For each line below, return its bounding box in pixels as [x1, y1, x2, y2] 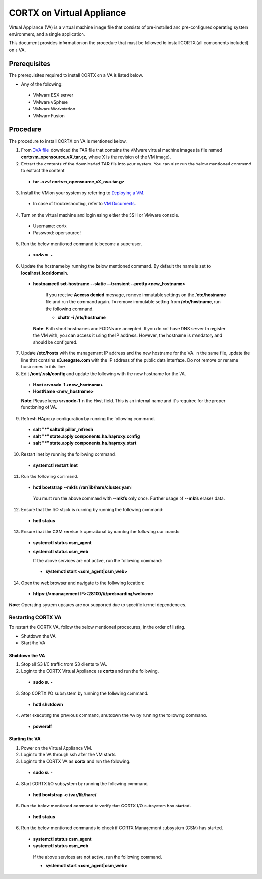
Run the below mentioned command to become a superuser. [21, 241, 142, 247]
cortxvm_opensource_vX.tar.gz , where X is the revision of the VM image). [21, 154, 171, 160]
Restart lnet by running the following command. [21, 451, 116, 457]
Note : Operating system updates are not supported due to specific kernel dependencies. [9, 602, 187, 608]
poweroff [33, 723, 52, 730]
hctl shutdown [33, 701, 63, 707]
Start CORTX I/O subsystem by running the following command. [21, 781, 149, 787]
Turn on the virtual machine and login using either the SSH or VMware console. [21, 212, 180, 218]
